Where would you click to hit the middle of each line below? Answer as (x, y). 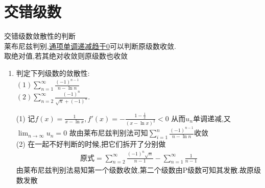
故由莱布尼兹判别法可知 (109, 133)
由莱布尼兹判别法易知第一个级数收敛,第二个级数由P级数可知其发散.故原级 (139, 170)
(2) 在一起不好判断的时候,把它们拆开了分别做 (91, 144)
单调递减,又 (212, 118)
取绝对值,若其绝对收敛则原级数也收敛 (66, 56)
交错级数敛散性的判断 (40, 36)
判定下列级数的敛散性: (53, 73)
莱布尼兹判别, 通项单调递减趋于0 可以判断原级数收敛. (90, 46)
